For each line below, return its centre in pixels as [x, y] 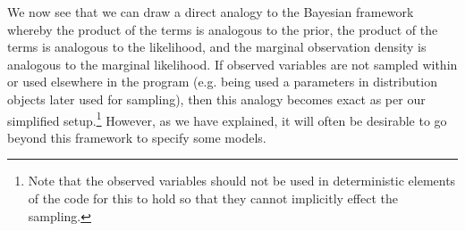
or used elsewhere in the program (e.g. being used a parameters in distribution [222, 82]
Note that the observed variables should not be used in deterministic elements [242, 181]
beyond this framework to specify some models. [137, 137]
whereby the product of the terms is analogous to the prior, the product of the [223, 29]
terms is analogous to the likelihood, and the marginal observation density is [217, 47]
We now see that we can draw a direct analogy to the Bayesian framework [211, 12]
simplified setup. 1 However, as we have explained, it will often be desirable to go [227, 119]
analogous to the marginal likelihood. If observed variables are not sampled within [232, 64]
